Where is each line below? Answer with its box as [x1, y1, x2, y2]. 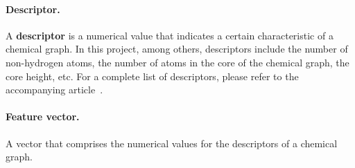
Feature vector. [6, 109, 80, 124]
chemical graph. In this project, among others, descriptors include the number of [6, 41, 348, 56]
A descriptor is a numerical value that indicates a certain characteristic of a [6, 28, 334, 42]
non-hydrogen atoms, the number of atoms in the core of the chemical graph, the [6, 55, 349, 69]
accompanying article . [6, 82, 103, 97]
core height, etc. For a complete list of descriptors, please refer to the [6, 68, 299, 83]
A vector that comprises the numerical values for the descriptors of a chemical [6, 136, 338, 150]
